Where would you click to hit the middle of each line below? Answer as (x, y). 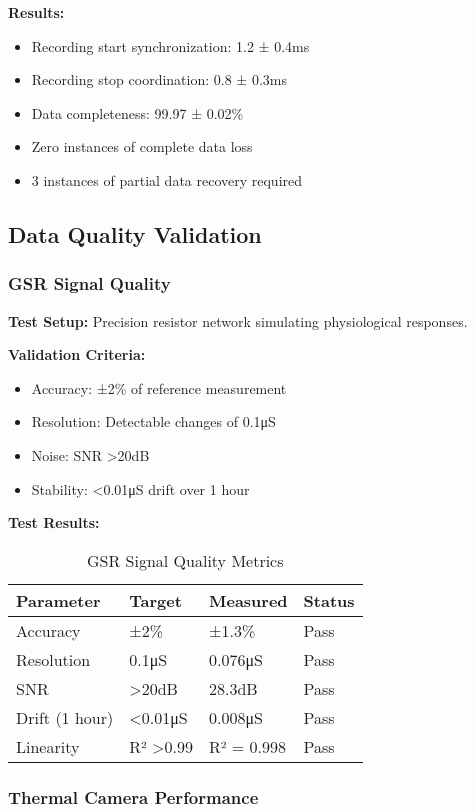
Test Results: (54, 522)
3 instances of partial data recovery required (167, 179)
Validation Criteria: (77, 354)
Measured (248, 600)
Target (155, 600)
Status (329, 600)
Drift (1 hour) (65, 717)
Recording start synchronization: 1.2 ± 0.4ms (170, 45)
